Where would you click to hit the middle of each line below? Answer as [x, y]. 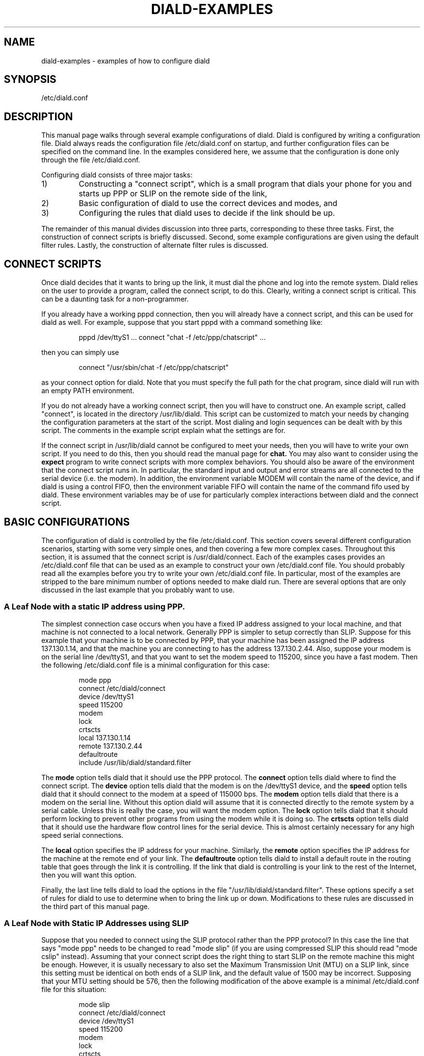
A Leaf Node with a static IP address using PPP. [95, 607]
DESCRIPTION [38, 116]
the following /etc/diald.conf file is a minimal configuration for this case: [156, 665]
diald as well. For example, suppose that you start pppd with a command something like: [182, 322]
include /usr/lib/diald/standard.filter [135, 762]
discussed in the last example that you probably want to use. [138, 590]
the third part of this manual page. [96, 906]
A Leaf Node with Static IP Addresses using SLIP [97, 923]
